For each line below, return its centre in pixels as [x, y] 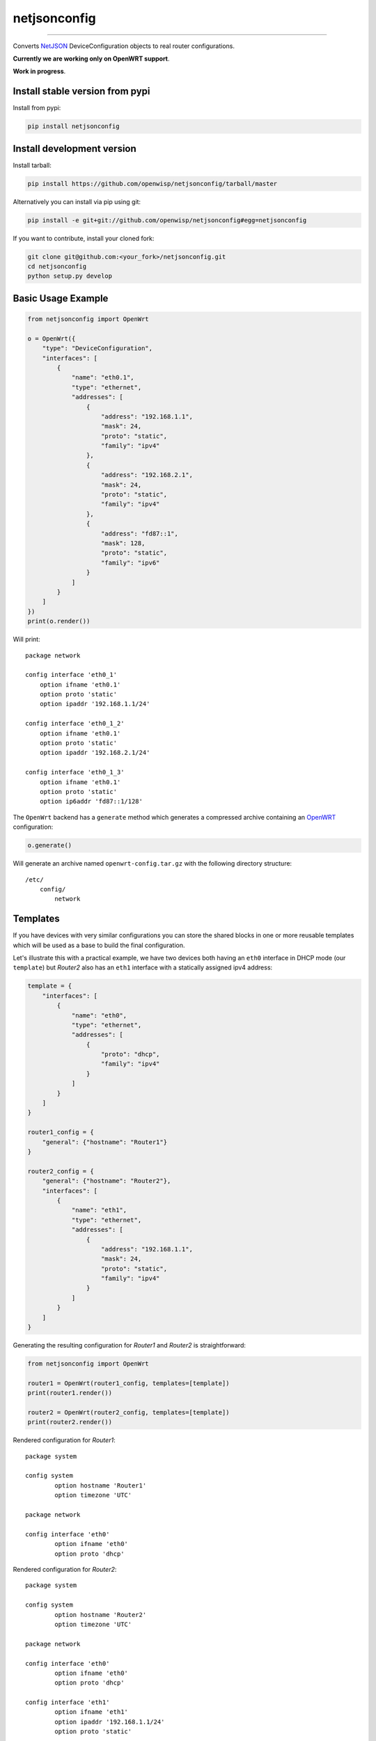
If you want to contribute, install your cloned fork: [84, 238]
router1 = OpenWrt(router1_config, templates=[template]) [128, 1383]
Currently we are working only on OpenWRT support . [91, 58]
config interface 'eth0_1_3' [75, 772]
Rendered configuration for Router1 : [64, 1440]
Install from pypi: [37, 108]
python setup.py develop [70, 276]
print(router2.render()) [70, 1422]
